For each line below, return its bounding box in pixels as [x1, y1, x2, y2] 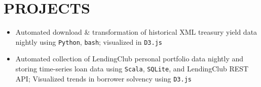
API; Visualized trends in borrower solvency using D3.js [15, 73, 192, 83]
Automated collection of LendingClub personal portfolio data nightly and [15, 53, 243, 64]
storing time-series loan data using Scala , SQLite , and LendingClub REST [15, 63, 249, 73]
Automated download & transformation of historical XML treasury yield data [15, 27, 257, 37]
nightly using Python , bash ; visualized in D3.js [15, 36, 162, 47]
